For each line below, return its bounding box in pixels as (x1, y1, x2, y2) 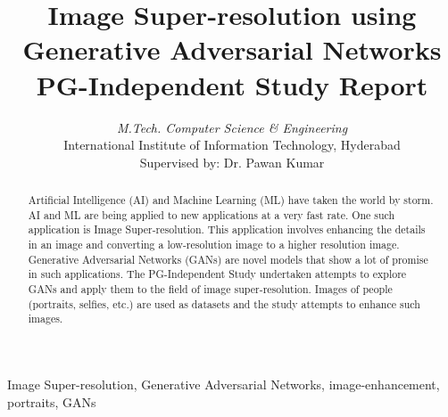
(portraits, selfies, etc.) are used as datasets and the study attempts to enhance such (28, 296, 420, 311)
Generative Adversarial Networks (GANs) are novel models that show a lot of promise (28, 251, 428, 266)
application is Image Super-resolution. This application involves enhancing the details (28, 222, 426, 237)
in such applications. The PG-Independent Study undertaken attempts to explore (28, 266, 407, 282)
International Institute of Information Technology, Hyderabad (63, 135, 401, 154)
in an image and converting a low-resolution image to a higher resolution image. (28, 237, 400, 252)
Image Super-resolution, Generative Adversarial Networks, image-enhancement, (7, 374, 440, 393)
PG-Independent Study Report (36, 66, 428, 102)
